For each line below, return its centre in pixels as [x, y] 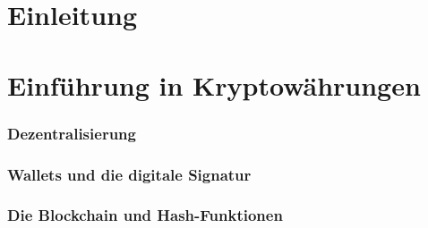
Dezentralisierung [72, 133]
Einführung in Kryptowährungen [214, 84]
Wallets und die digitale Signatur [129, 174]
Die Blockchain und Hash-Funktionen [145, 215]
